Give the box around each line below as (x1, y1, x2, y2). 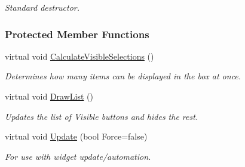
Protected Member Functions (5, 26, 149, 41)
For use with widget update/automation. (5, 150, 151, 162)
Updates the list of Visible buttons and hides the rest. (5, 110, 198, 122)
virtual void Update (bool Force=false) (5, 130, 148, 143)
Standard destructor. (5, 1, 80, 13)
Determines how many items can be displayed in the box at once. (5, 70, 241, 82)
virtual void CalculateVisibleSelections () (5, 50, 154, 62)
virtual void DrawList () (5, 90, 93, 102)
